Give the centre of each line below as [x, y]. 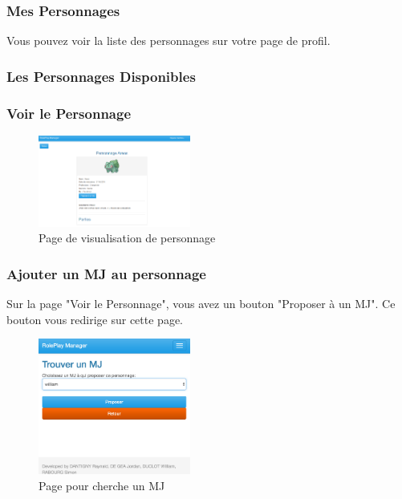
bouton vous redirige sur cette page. [95, 319]
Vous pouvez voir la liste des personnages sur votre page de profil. [169, 41]
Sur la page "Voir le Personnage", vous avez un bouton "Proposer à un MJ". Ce [201, 304]
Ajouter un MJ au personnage [106, 273]
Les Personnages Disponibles [101, 76]
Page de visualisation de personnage [127, 238]
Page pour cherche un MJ [102, 485]
